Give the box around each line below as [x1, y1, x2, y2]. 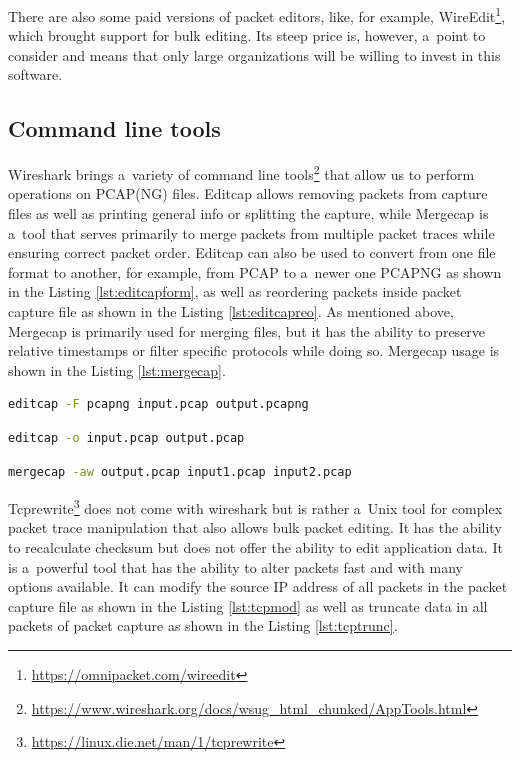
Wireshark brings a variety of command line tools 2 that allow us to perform [8, 161, 475, 184]
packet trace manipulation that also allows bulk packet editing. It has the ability [8, 517, 502, 538]
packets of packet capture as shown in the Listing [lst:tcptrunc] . [8, 615, 398, 636]
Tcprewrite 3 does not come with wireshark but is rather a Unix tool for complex [8, 495, 503, 518]
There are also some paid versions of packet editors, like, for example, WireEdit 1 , [8, 3, 506, 26]
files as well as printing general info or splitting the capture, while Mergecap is [8, 203, 489, 224]
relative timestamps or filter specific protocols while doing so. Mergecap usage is [8, 340, 500, 361]
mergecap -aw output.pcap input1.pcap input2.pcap [8, 464, 352, 479]
